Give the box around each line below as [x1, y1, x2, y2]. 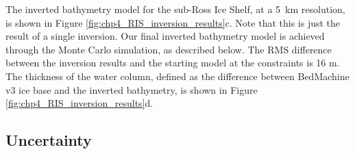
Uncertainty [5, 129, 92, 151]
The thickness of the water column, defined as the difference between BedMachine [5, 68, 350, 83]
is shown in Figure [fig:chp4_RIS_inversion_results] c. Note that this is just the [5, 15, 341, 29]
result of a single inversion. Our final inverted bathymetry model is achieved [5, 29, 325, 43]
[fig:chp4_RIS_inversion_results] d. [5, 96, 154, 110]
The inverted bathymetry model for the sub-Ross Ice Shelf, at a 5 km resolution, [5, 2, 345, 16]
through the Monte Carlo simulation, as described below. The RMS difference [5, 42, 332, 56]
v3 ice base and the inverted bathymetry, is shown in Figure [5, 82, 258, 97]
